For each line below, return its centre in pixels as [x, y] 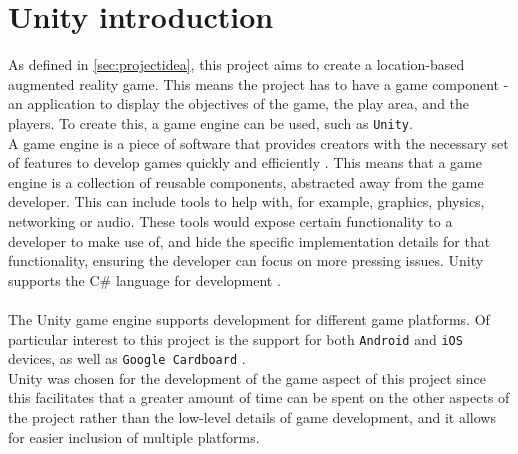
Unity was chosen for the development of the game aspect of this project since [247, 377]
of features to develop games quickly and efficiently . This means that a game [245, 162]
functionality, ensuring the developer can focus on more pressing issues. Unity [246, 260]
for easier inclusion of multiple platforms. [134, 436]
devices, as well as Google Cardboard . [127, 358]
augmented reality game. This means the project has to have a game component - [258, 83]
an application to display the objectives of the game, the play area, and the [239, 103]
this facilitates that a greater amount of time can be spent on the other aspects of [259, 397]
